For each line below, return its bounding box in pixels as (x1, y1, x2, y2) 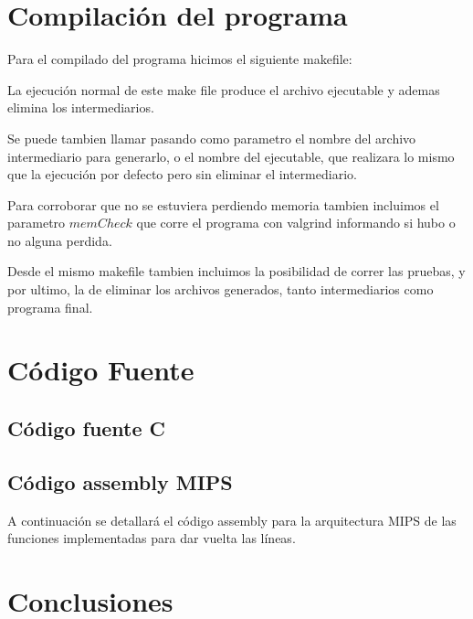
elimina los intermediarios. (7, 98, 154, 117)
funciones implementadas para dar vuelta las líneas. (7, 528, 296, 548)
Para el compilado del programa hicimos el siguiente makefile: (7, 49, 352, 69)
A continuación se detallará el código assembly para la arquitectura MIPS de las (7, 510, 457, 529)
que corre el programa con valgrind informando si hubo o (136, 213, 456, 232)
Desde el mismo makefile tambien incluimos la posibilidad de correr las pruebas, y (7, 261, 466, 281)
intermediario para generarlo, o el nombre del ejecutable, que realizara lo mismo (7, 146, 455, 165)
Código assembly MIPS (7, 467, 233, 496)
